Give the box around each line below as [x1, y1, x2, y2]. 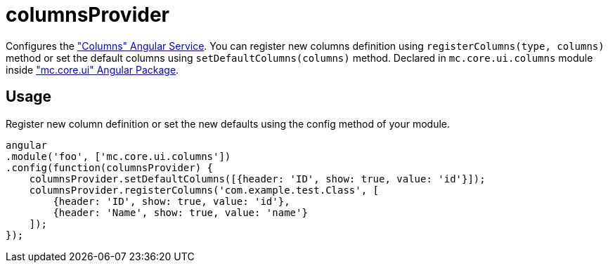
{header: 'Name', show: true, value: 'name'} [53, 206, 308, 218]
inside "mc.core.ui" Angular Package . [6, 63, 179, 76]
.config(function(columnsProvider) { [6, 161, 214, 173]
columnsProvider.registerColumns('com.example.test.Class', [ [29, 184, 380, 196]
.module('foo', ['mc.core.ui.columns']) [6, 150, 231, 162]
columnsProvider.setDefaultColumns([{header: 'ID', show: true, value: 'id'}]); [29, 173, 486, 185]
